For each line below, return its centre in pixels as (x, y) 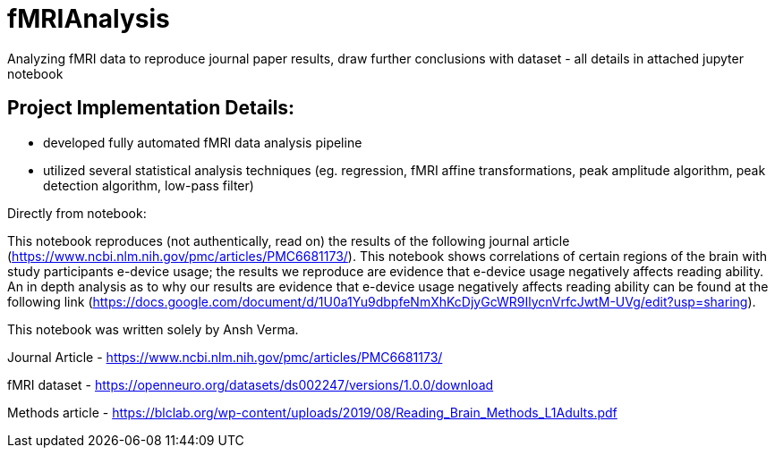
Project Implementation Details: (151, 108)
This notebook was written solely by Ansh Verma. (153, 329)
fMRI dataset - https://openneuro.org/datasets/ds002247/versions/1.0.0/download (251, 384)
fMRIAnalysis (89, 19)
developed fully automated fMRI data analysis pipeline (203, 142)
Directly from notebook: (77, 213)
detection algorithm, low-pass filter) (149, 185)
